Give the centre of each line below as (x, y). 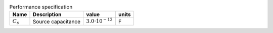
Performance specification (41, 7)
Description (47, 14)
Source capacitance (57, 21)
